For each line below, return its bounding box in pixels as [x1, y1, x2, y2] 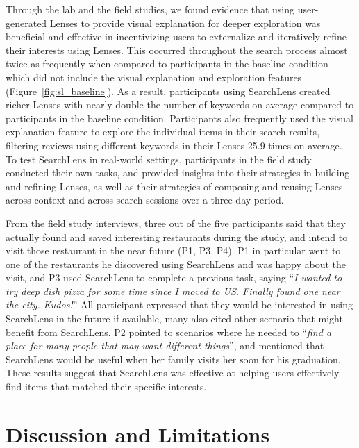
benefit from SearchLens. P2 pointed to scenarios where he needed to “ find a [6, 324, 332, 339]
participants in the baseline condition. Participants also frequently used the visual [6, 110, 353, 125]
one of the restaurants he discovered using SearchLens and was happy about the [6, 256, 347, 271]
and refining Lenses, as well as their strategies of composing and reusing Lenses [6, 179, 343, 193]
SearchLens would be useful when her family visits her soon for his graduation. [6, 351, 341, 366]
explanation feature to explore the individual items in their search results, [6, 124, 320, 139]
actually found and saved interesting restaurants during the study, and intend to [6, 229, 348, 244]
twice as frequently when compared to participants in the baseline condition [6, 56, 328, 71]
